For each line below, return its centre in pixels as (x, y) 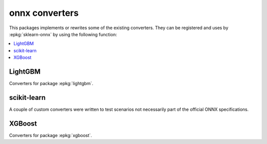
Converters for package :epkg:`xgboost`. (51, 135)
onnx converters (44, 13)
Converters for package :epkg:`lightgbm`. (51, 84)
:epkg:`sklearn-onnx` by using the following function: (63, 34)
